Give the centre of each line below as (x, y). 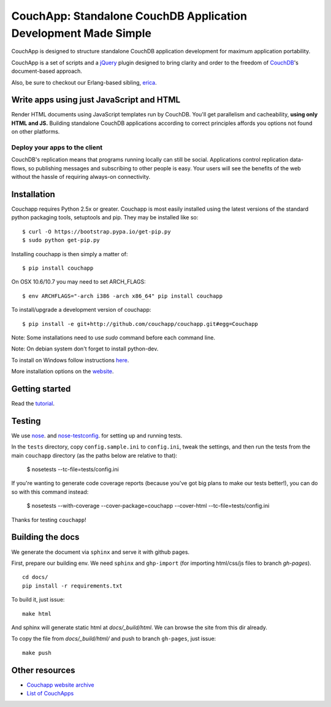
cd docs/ (35, 577)
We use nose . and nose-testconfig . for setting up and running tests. (97, 436)
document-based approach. (47, 71)
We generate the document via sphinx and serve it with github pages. (101, 552)
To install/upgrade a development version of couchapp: (81, 310)
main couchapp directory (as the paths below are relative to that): (94, 455)
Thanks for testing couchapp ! (49, 520)
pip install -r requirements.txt (72, 586)
